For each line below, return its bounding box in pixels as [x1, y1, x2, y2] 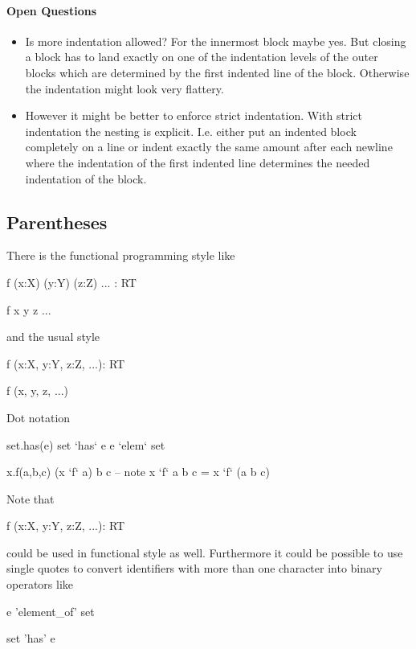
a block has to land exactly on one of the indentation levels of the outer [25, 48, 378, 65]
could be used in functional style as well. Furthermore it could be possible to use [6, 544, 403, 561]
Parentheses [6, 209, 108, 234]
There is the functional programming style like [6, 247, 235, 264]
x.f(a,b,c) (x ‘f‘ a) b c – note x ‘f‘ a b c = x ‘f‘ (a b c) [6, 463, 270, 480]
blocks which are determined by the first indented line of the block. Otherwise [25, 64, 410, 80]
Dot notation [6, 409, 71, 425]
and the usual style [6, 328, 100, 345]
